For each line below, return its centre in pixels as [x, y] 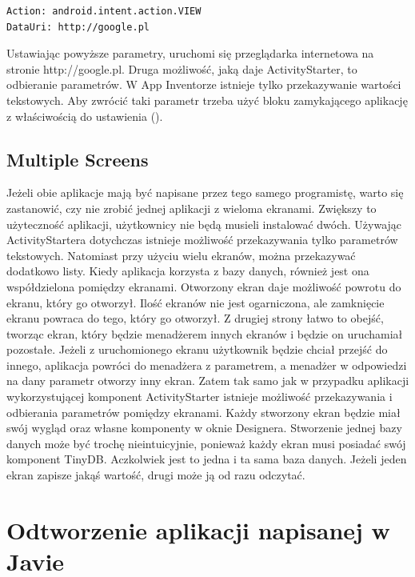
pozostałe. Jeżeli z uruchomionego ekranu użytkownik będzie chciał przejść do [197, 349]
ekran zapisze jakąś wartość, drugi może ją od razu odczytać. [156, 475]
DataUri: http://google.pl [78, 27]
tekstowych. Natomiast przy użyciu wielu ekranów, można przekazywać [181, 255]
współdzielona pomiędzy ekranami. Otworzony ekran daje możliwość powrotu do [204, 286]
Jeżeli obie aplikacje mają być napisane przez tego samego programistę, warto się [205, 192]
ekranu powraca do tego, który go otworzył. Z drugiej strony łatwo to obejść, [195, 318]
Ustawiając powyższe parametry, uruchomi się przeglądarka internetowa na [190, 53]
